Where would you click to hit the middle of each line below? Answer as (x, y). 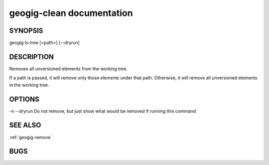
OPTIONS (24, 99)
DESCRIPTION (32, 57)
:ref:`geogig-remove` (31, 137)
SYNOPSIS (26, 31)
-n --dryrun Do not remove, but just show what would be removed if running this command (103, 111)
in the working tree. (29, 85)
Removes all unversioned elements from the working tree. (68, 69)
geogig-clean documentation (71, 13)
